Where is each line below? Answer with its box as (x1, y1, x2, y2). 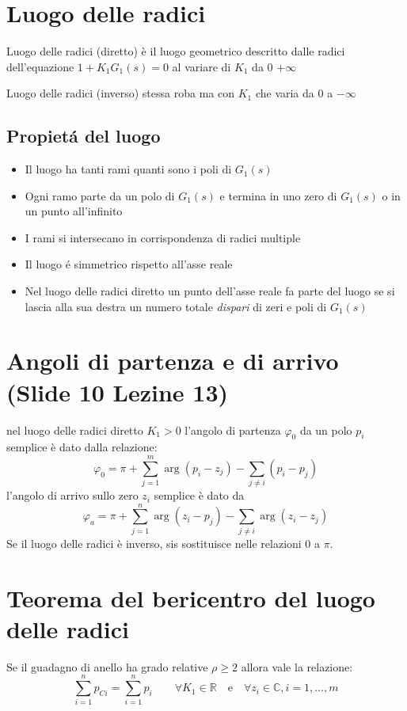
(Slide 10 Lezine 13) (6, 375, 229, 408)
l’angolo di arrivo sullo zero (6, 487, 139, 504)
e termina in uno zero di (219, 187, 337, 203)
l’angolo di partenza (184, 421, 281, 438)
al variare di (172, 58, 231, 74)
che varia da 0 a (255, 85, 333, 101)
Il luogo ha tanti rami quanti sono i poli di (25, 161, 232, 177)
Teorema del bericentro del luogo (6, 581, 375, 614)
